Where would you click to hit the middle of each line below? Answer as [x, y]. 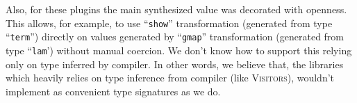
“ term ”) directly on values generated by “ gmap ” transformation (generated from [175, 37]
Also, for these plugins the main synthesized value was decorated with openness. [176, 9]
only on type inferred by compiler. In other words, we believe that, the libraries [175, 64]
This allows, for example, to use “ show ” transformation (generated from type [169, 23]
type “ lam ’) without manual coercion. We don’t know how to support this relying [179, 50]
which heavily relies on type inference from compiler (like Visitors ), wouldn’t [170, 78]
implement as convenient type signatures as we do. [113, 91]
